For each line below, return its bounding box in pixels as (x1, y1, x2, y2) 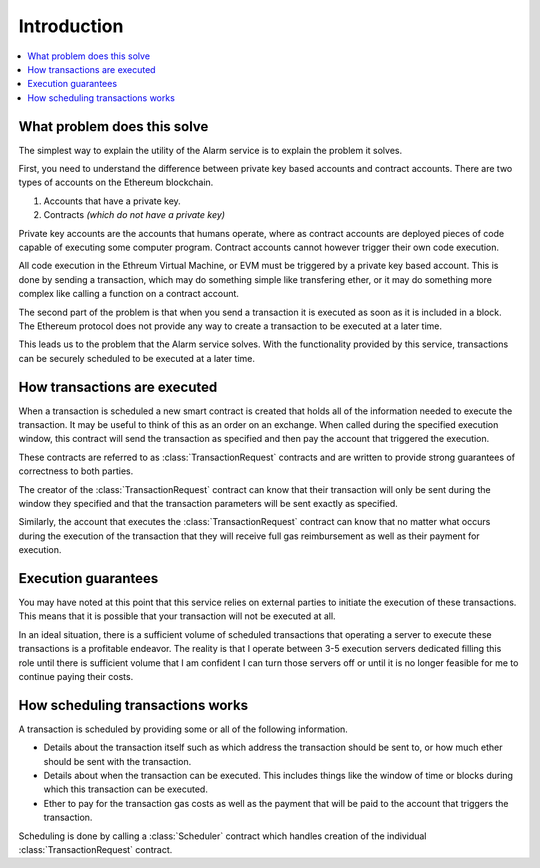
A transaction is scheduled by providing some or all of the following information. (18, 723, 349, 735)
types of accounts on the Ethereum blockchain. (18, 176, 214, 189)
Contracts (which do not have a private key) (43, 209, 225, 221)
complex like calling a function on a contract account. (18, 288, 240, 300)
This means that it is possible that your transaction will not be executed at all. (18, 610, 336, 622)
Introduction (18, 15, 124, 37)
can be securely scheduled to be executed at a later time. (18, 352, 255, 364)
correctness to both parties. (18, 465, 134, 477)
